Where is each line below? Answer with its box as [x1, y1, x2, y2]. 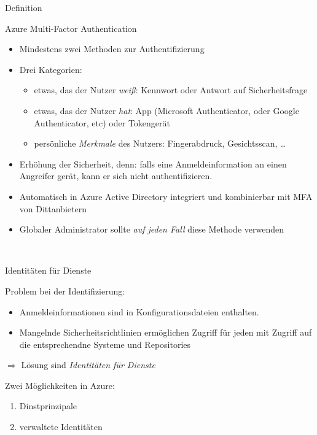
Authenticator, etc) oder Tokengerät [34, 116, 170, 129]
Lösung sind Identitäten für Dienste [21, 358, 155, 371]
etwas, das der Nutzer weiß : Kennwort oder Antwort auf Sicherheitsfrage [34, 83, 308, 96]
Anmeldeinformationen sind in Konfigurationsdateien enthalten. [19, 305, 259, 318]
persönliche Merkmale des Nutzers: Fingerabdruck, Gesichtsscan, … [34, 137, 286, 150]
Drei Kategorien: [19, 63, 82, 75]
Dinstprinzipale [19, 399, 77, 412]
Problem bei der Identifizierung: [5, 284, 125, 297]
